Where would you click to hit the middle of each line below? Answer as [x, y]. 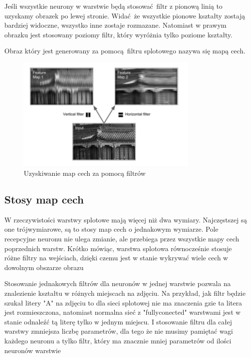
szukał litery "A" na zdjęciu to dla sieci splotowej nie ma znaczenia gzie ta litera [123, 302]
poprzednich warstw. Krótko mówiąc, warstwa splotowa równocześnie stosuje [118, 248]
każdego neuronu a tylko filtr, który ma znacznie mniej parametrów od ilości [118, 340]
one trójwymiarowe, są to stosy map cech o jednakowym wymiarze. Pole [111, 229]
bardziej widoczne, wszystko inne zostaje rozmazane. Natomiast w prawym [116, 25]
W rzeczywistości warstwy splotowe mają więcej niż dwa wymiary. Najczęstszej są [126, 219]
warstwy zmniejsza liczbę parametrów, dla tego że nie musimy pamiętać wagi [119, 331]
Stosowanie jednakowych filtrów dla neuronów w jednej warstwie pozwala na [118, 283]
